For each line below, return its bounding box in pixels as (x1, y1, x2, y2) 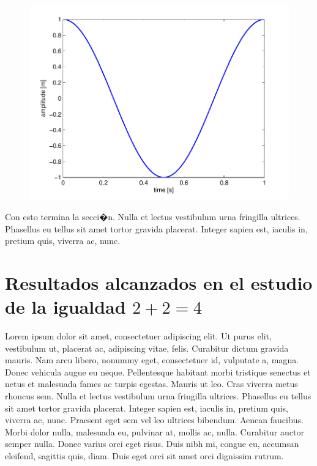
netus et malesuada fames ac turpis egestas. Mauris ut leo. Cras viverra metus (5, 377, 298, 390)
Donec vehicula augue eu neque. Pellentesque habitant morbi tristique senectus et (5, 365, 311, 378)
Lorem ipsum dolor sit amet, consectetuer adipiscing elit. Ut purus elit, (5, 330, 272, 342)
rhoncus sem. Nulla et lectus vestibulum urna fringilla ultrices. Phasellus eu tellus (5, 390, 311, 402)
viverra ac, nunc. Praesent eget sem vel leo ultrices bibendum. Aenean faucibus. (5, 413, 304, 426)
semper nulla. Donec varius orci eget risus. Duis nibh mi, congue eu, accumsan (5, 437, 299, 450)
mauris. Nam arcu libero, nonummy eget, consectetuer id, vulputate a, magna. (5, 353, 299, 366)
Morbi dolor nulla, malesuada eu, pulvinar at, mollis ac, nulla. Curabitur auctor (5, 425, 304, 438)
